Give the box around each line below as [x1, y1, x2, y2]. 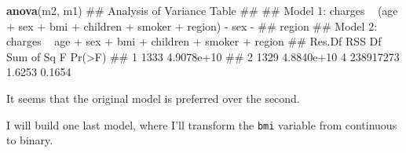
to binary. [6, 132, 53, 148]
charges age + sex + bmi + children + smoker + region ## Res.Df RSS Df [6, 33, 382, 49]
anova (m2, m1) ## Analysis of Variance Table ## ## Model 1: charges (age [6, 2, 398, 18]
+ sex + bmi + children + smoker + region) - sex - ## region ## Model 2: [6, 17, 378, 34]
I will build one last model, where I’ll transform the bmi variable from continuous [6, 116, 397, 133]
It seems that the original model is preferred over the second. [6, 89, 300, 106]
